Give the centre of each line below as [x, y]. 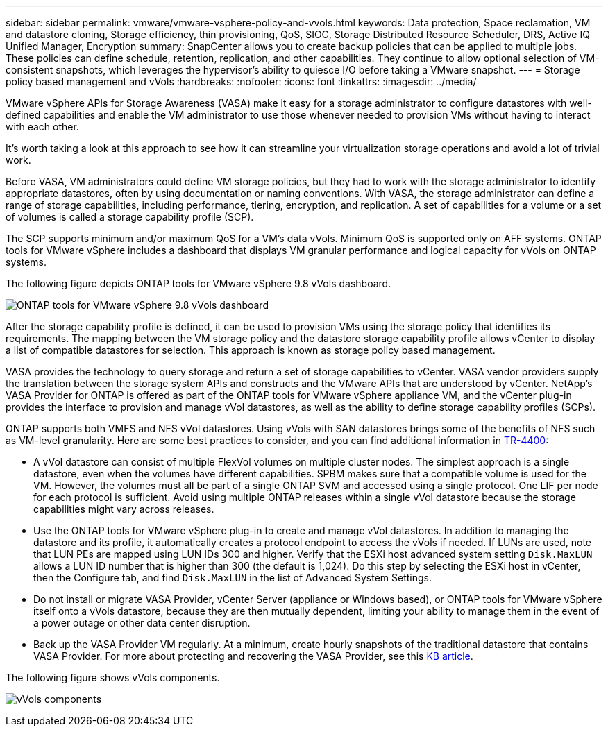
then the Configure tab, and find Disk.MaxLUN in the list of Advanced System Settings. [233, 578]
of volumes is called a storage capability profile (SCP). [130, 217]
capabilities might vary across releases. [124, 509]
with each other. [42, 127]
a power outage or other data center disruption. [142, 623]
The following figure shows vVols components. [113, 678]
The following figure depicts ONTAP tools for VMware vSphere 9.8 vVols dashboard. [199, 283]
